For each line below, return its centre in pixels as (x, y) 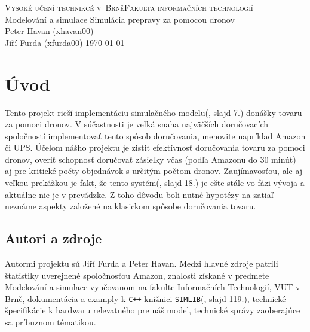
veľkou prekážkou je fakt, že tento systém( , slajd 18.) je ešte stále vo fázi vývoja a (155, 183)
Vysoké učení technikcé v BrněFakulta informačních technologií (129, 7)
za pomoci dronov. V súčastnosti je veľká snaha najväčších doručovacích (137, 124)
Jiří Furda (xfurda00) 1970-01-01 (65, 42)
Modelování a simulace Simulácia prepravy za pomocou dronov (120, 19)
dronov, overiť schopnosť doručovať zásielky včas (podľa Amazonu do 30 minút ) (151, 159)
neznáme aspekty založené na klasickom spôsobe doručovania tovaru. (131, 206)
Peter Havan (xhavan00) (49, 31)
